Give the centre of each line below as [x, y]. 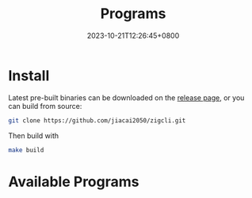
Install [29, 75]
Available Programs [74, 181]
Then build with [34, 136]
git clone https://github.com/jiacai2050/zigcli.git [97, 120]
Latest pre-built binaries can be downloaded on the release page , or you [126, 97]
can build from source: [45, 106]
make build [26, 150]
